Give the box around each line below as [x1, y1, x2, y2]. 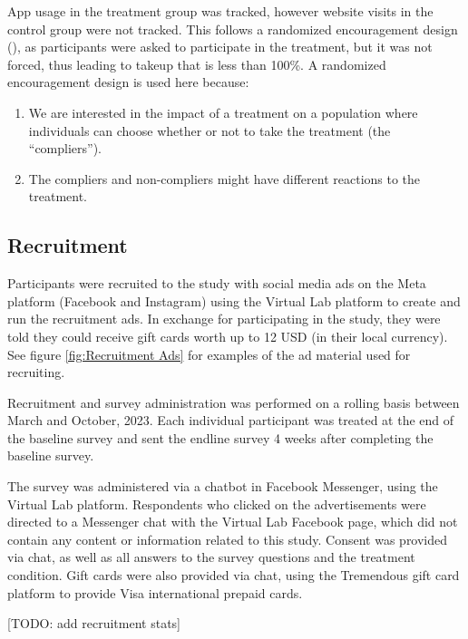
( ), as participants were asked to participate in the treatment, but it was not [7, 37, 433, 56]
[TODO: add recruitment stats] [7, 614, 180, 633]
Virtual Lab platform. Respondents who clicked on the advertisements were [7, 494, 426, 513]
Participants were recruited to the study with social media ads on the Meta [7, 274, 426, 293]
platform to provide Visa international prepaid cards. [7, 583, 303, 602]
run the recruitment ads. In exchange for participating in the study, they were [7, 309, 441, 328]
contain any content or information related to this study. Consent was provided [7, 529, 448, 548]
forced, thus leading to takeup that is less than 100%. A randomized [7, 54, 386, 73]
